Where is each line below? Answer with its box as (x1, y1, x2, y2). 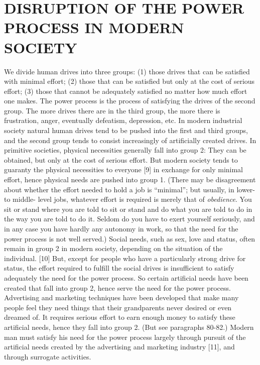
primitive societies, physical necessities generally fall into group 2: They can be (4, 145, 246, 155)
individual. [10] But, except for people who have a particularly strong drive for (4, 253, 246, 263)
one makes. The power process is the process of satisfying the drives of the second (4, 95, 255, 106)
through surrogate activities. (4, 351, 91, 361)
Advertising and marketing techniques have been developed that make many (4, 292, 239, 303)
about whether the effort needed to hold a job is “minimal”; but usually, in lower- (4, 184, 255, 194)
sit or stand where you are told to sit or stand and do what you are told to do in (4, 203, 252, 214)
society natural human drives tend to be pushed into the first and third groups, (4, 125, 248, 136)
